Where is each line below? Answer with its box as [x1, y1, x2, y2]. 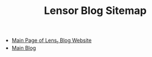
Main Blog [11, 44, 36, 51]
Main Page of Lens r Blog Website [11, 37, 92, 45]
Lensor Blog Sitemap [43, 4, 147, 17]
